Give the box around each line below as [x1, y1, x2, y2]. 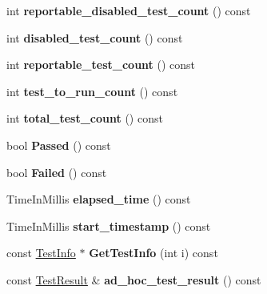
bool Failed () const [6, 163, 107, 180]
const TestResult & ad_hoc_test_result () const [6, 271, 261, 288]
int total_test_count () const [6, 110, 163, 127]
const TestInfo [6, 244, 76, 261]
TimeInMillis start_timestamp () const [6, 217, 211, 234]
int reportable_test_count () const [6, 56, 196, 73]
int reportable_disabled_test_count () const [6, 2, 251, 18]
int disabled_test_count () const [6, 29, 183, 46]
